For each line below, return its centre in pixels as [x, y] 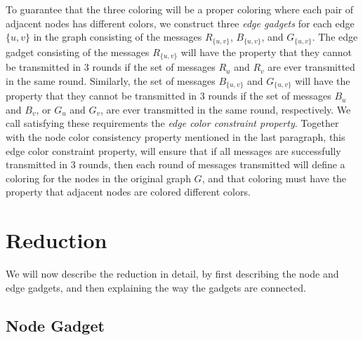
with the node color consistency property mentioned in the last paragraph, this [176, 136]
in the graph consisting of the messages [118, 37]
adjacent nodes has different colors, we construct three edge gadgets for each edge [180, 23]
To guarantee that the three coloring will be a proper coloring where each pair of [179, 9]
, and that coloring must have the [274, 178]
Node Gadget [55, 325]
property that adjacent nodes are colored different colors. [128, 192]
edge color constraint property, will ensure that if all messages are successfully [173, 150]
